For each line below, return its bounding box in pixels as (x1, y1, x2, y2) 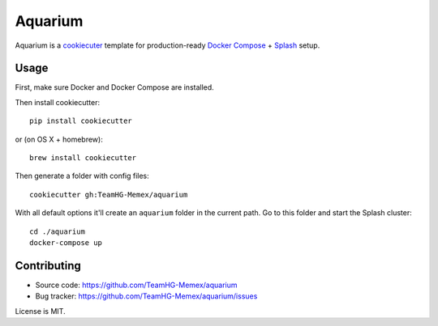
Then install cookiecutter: (15, 97, 101, 107)
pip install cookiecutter (29, 116, 133, 125)
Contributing (15, 259, 81, 273)
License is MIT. (15, 306, 66, 315)
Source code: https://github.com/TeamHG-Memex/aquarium (35, 280, 238, 290)
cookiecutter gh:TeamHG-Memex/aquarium (29, 190, 188, 199)
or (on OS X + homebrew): (15, 134, 103, 144)
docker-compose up (29, 238, 103, 247)
